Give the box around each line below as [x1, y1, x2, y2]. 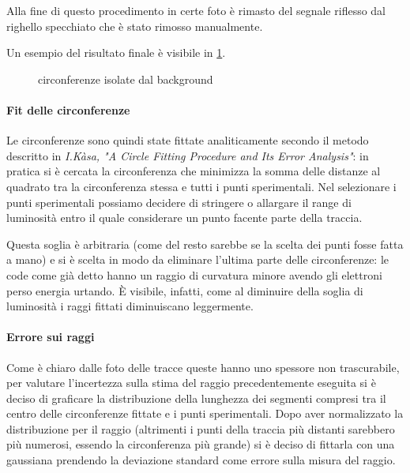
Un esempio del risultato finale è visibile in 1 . [6, 44, 226, 61]
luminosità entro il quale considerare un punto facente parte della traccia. [6, 209, 363, 226]
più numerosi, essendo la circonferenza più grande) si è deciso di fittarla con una [6, 436, 395, 452]
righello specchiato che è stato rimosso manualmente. [6, 17, 263, 34]
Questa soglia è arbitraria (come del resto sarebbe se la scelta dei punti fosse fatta [6, 235, 404, 252]
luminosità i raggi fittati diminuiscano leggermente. [6, 298, 254, 314]
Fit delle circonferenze [6, 101, 130, 118]
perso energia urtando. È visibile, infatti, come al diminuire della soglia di [6, 282, 363, 298]
